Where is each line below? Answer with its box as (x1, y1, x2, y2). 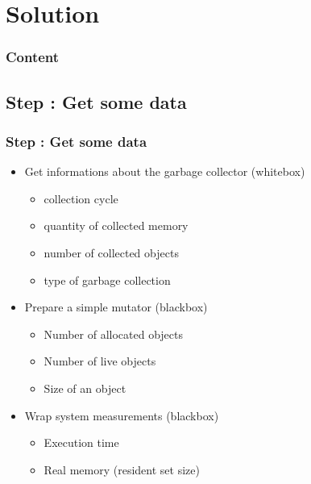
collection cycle (44, 190, 118, 207)
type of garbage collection (44, 271, 171, 288)
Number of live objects (44, 353, 156, 369)
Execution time (44, 434, 119, 451)
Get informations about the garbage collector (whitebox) (24, 163, 305, 180)
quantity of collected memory (44, 217, 189, 234)
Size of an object (44, 379, 126, 396)
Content (6, 47, 60, 67)
